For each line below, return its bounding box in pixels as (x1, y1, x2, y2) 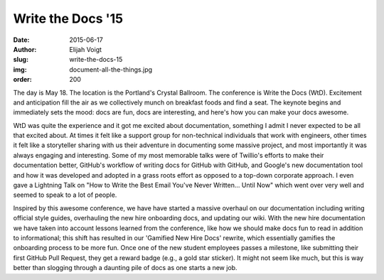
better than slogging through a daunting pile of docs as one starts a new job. (13, 264, 238, 272)
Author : (13, 45, 37, 53)
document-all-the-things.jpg (69, 65, 153, 74)
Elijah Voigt (69, 45, 102, 53)
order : (13, 75, 32, 84)
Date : (13, 36, 30, 44)
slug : (13, 55, 28, 64)
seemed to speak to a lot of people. (13, 190, 117, 199)
